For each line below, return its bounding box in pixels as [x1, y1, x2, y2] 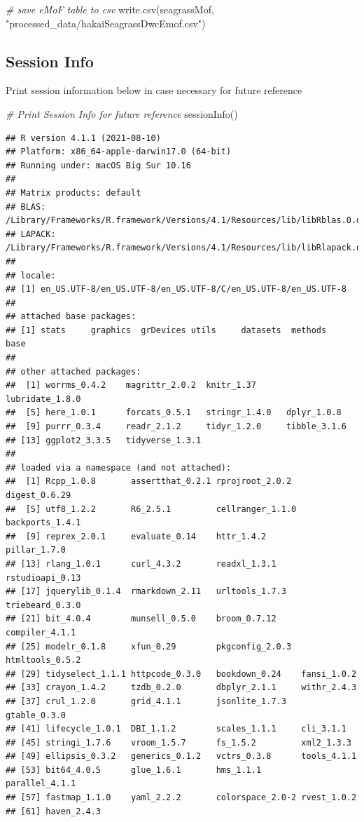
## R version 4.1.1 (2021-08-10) [6, 133, 161, 143]
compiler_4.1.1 [6, 627, 76, 638]
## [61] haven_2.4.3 [6, 806, 101, 816]
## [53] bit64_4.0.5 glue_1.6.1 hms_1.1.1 [6, 764, 262, 775]
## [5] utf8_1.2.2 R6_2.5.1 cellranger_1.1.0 [6, 504, 297, 514]
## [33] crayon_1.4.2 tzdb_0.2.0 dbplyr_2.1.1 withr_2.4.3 [6, 682, 357, 693]
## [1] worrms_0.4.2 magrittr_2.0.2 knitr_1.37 [6, 380, 256, 391]
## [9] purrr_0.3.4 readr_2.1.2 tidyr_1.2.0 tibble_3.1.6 [6, 422, 346, 432]
